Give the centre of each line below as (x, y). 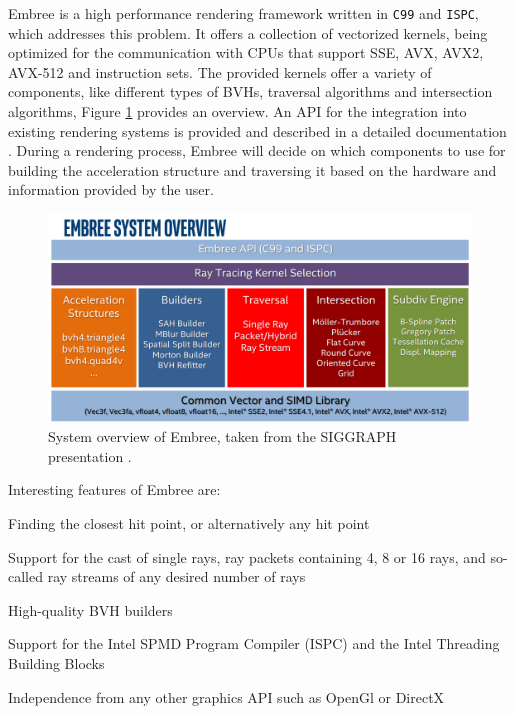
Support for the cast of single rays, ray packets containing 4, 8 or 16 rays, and (247, 556)
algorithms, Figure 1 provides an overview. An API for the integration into (237, 111)
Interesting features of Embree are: (114, 489)
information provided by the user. (111, 189)
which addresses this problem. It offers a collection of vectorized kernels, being (248, 32)
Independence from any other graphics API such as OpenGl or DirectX (226, 696)
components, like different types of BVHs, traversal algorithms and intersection (250, 91)
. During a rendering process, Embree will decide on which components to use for (257, 150)
